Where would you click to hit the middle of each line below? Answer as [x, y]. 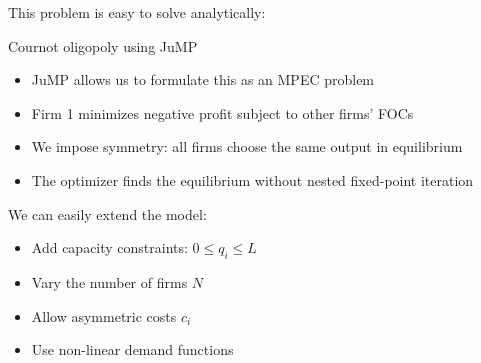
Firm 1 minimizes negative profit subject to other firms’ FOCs [222, 112]
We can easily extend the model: [107, 213]
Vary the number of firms [109, 281]
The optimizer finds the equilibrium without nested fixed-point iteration [252, 179]
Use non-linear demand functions [132, 349]
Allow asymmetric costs [104, 315]
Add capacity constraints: [109, 247]
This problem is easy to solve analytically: [137, 12]
